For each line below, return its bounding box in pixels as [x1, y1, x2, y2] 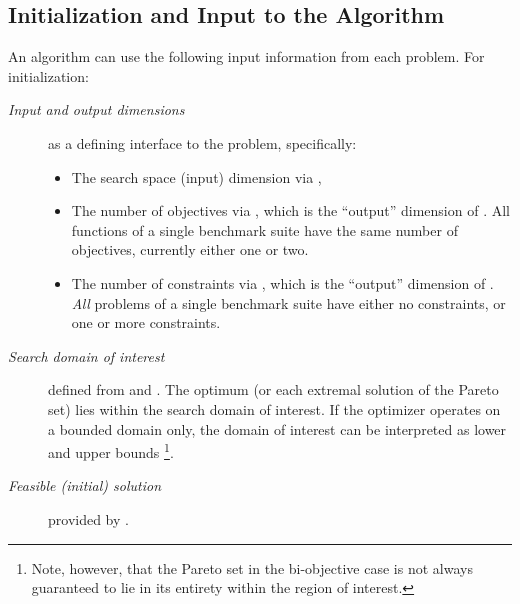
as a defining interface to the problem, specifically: [48, 132, 357, 153]
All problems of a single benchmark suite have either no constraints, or [71, 292, 506, 313]
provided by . [48, 508, 129, 529]
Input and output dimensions [8, 99, 185, 120]
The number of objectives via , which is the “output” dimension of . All [71, 200, 510, 221]
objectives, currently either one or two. [71, 239, 309, 260]
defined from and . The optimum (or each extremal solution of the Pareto [48, 379, 499, 400]
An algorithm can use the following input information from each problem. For [8, 46, 485, 67]
